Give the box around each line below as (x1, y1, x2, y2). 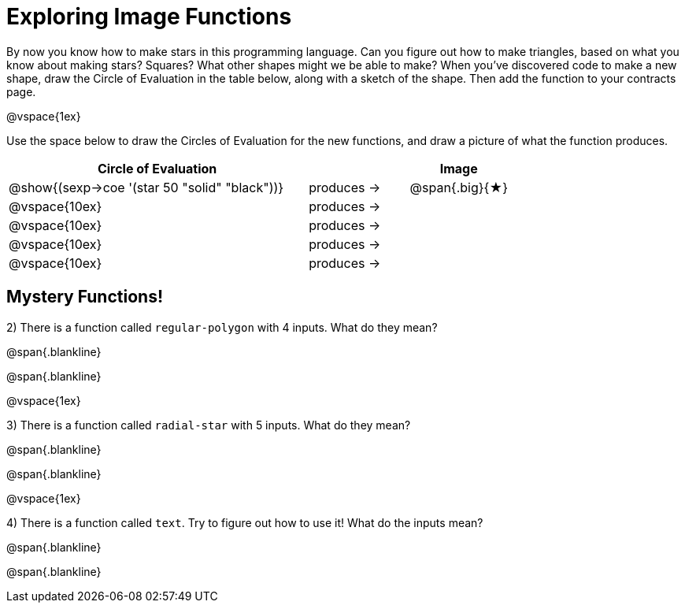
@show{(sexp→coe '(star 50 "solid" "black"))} (9, 179, 284, 195)
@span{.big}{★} (409, 179, 508, 195)
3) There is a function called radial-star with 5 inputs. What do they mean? (6, 418, 411, 432)
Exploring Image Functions (6, 3, 292, 30)
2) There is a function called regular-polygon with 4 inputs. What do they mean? (6, 320, 438, 334)
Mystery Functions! (6, 287, 163, 307)
